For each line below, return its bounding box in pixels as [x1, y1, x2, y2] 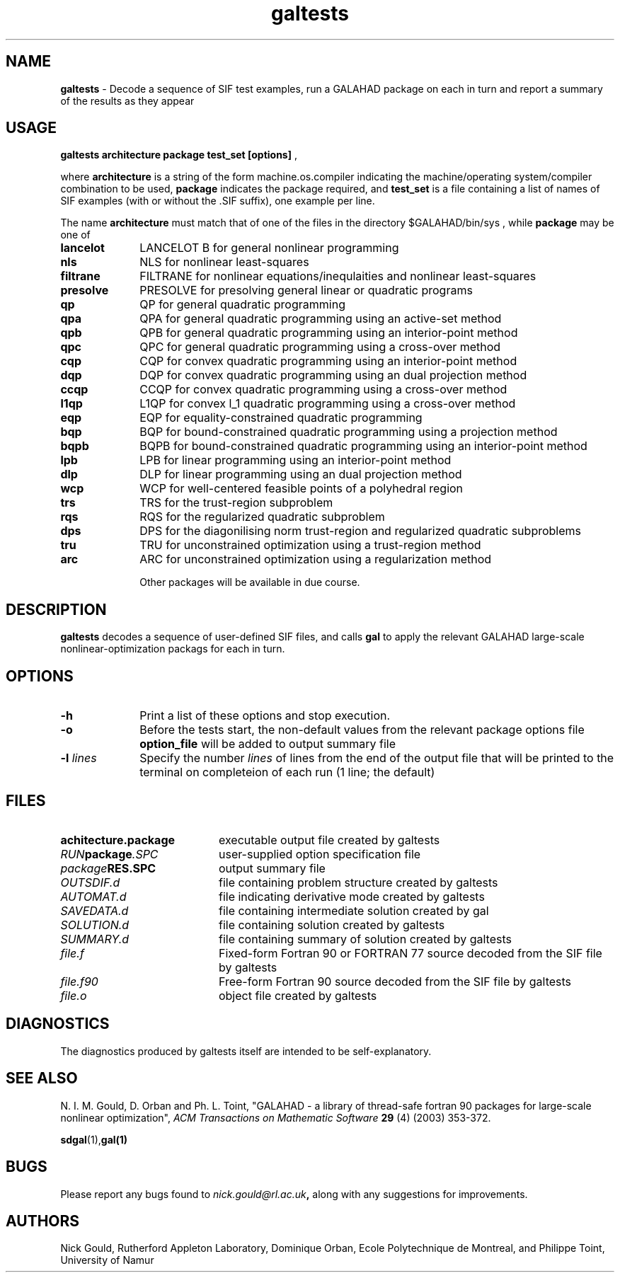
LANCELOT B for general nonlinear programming [139, 241, 399, 255]
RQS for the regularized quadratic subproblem [139, 510, 385, 524]
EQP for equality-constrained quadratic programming [139, 410, 423, 425]
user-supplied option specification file [218, 846, 421, 861]
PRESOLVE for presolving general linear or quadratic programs [139, 283, 473, 298]
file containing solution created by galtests [218, 917, 445, 932]
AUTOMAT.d [60, 889, 127, 904]
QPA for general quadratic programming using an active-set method [139, 311, 502, 326]
